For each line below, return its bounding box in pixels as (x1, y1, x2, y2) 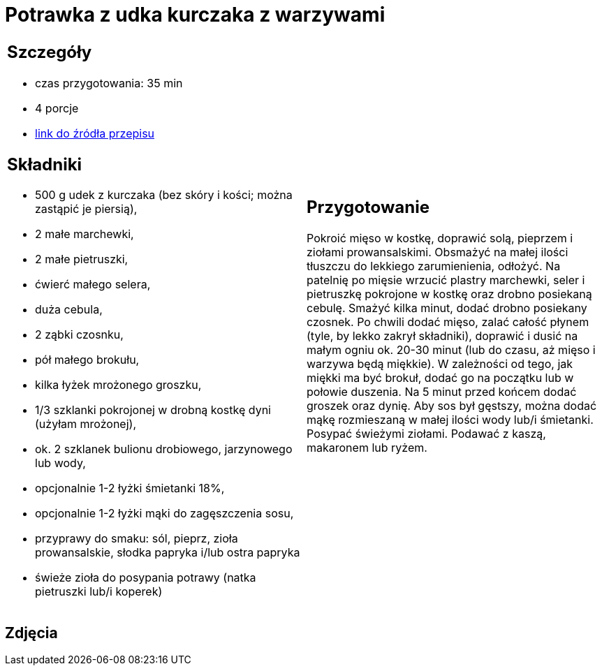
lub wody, (35, 456, 86, 471)
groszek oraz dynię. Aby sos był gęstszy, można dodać (307, 399, 597, 413)
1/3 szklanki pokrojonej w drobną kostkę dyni (35, 403, 271, 418)
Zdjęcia (5, 624, 58, 642)
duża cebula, (35, 302, 103, 317)
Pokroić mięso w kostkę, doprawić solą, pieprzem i (307, 231, 573, 246)
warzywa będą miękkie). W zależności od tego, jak (307, 357, 573, 371)
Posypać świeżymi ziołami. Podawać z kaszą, (307, 427, 546, 441)
